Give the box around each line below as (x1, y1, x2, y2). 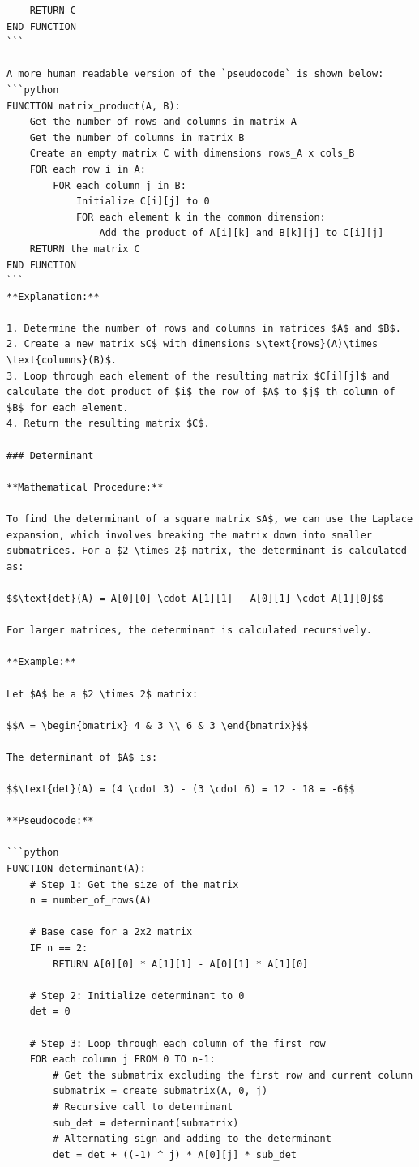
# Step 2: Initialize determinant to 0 (29, 989, 245, 1002)
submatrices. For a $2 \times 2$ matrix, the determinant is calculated (6, 545, 407, 557)
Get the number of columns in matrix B (29, 131, 245, 144)
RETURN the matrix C (29, 242, 140, 255)
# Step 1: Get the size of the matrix (29, 878, 239, 890)
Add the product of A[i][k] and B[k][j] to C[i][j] (99, 227, 384, 239)
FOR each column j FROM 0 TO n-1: (29, 1053, 216, 1066)
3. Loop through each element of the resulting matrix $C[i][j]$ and (6, 370, 390, 382)
